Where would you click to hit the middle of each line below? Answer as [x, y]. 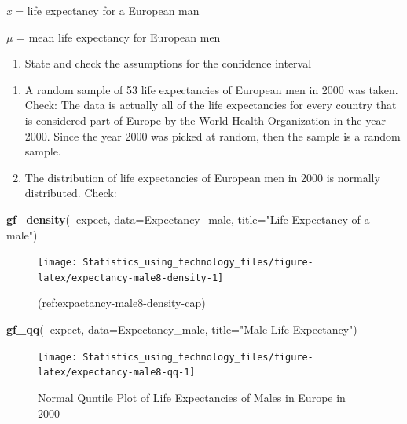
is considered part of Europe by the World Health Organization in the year [205, 120]
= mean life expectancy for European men [119, 37]
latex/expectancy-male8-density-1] [131, 278]
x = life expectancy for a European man [103, 10]
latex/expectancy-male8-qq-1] [117, 373]
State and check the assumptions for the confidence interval [168, 63]
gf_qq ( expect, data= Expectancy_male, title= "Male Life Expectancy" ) [182, 329]
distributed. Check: [71, 193]
